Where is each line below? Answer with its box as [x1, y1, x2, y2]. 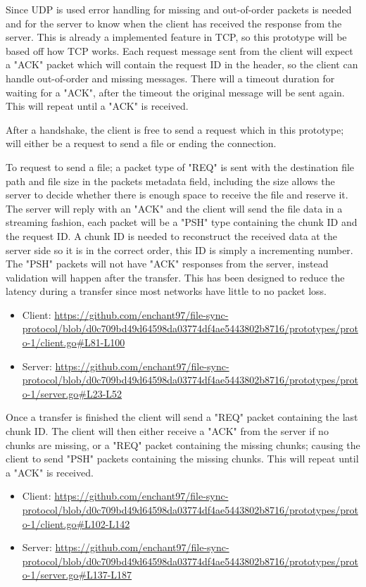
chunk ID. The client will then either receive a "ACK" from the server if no [6, 424, 329, 438]
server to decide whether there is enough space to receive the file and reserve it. [6, 187, 348, 202]
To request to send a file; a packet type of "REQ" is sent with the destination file [6, 159, 355, 174]
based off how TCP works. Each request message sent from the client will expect [6, 43, 353, 58]
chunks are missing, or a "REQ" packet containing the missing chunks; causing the [6, 437, 360, 452]
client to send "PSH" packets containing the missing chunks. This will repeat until [6, 451, 359, 466]
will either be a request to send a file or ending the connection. [6, 136, 277, 151]
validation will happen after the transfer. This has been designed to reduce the [6, 270, 345, 284]
